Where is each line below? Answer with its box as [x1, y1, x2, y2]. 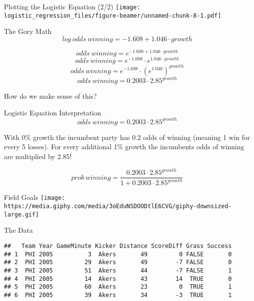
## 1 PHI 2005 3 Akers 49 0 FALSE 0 [4, 250, 232, 258]
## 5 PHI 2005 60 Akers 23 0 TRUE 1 [4, 283, 232, 291]
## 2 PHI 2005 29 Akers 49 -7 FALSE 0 [4, 259, 232, 266]
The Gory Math [4, 26, 52, 36]
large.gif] [4, 211, 39, 218]
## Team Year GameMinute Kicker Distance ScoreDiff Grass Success [4, 243, 232, 249]
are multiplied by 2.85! [4, 151, 72, 161]
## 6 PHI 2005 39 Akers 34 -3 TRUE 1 [4, 291, 232, 299]
